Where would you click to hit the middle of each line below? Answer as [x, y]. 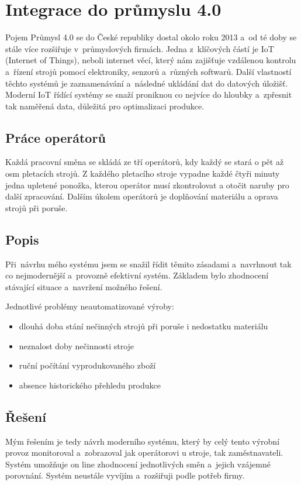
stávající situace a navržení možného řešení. [84, 286]
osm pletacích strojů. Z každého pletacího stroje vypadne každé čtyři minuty [143, 173]
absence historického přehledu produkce [90, 385]
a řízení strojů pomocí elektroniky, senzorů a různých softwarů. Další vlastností [148, 71]
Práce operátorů [56, 137]
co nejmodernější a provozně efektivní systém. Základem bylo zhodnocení [137, 275]
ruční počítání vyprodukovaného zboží [87, 365]
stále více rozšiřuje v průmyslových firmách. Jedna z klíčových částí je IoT [140, 48]
